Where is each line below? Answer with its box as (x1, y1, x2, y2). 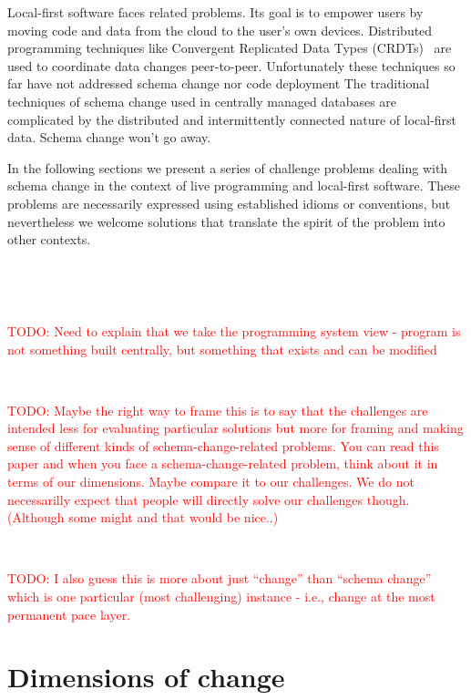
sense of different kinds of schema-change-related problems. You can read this (7, 436, 439, 455)
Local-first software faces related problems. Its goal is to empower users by (7, 3, 424, 21)
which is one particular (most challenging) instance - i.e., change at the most (7, 587, 435, 606)
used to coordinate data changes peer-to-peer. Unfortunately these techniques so (7, 56, 456, 75)
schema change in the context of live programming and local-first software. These (7, 176, 461, 195)
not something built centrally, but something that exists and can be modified (7, 339, 437, 358)
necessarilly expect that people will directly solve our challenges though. (7, 489, 410, 509)
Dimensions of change (7, 658, 285, 695)
